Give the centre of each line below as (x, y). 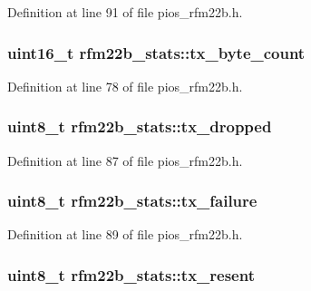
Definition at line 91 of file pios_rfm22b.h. (125, 12)
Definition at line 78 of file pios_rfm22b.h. (125, 86)
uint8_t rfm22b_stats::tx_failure (132, 201)
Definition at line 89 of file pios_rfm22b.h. (125, 234)
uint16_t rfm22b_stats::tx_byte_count (156, 52)
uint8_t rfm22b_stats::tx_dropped (140, 126)
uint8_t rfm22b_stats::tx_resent (131, 274)
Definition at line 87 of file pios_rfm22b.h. (125, 160)
